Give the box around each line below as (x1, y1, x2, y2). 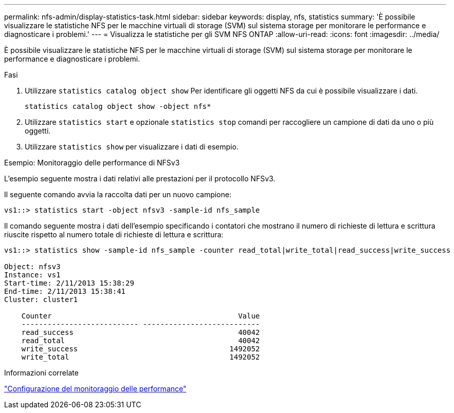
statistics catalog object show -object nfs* (25, 102, 211, 110)
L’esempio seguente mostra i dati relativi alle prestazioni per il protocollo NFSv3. (4, 174, 276, 183)
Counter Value (21, 312, 260, 320)
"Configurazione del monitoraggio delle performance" (4, 384, 187, 393)
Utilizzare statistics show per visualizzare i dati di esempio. (25, 142, 239, 151)
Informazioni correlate (4, 368, 79, 377)
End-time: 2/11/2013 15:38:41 (4, 287, 126, 295)
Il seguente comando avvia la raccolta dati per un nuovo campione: (4, 190, 231, 199)
